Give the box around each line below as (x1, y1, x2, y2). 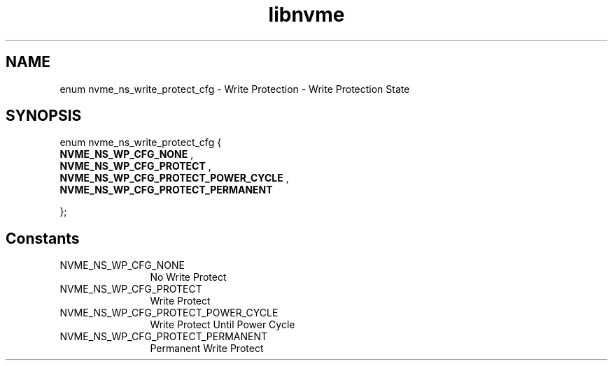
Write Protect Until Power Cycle (150, 319, 295, 331)
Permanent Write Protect (150, 342, 264, 355)
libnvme (268, 3, 345, 27)
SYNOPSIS (6, 107, 82, 125)
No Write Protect (150, 271, 227, 284)
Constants (6, 229, 80, 247)
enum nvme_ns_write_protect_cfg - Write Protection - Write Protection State (59, 82, 410, 95)
